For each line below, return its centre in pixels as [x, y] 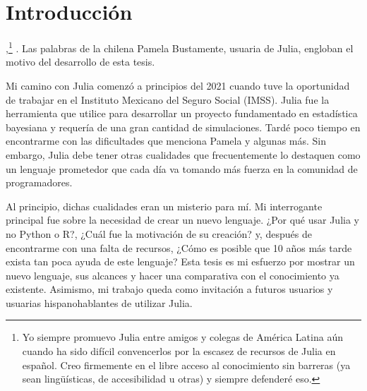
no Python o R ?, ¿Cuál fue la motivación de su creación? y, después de [159, 233]
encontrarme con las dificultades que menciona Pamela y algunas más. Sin [166, 141]
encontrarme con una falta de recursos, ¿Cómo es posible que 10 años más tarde [179, 247]
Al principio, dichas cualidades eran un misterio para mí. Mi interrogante [164, 206]
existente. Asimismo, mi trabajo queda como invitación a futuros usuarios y [169, 289]
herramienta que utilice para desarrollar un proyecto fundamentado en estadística [182, 113]
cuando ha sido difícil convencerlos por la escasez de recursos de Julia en [179, 351]
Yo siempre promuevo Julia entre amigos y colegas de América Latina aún [182, 337]
